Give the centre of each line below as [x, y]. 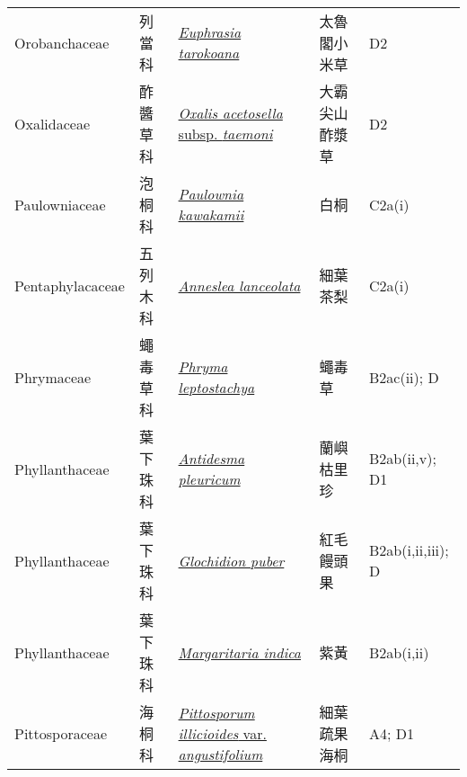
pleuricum [209, 479]
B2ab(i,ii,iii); [409, 550]
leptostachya [216, 387]
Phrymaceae [53, 377]
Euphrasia [210, 32]
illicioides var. [222, 733]
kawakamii [211, 214]
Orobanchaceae [62, 42]
